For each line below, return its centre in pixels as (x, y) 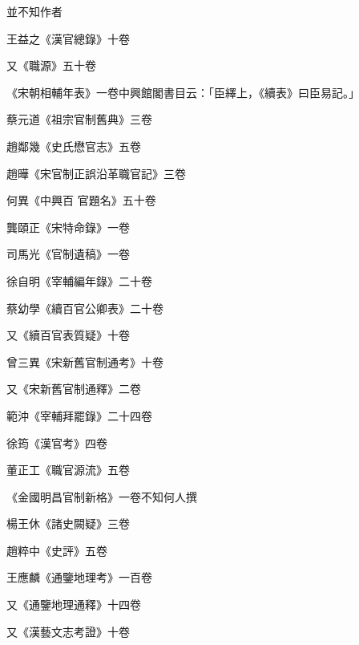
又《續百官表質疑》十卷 (68, 335)
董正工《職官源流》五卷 (68, 470)
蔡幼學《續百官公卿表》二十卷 (85, 308)
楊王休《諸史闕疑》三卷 (68, 523)
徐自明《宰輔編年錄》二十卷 (79, 280)
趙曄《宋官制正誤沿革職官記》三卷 (96, 173)
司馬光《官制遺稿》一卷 (68, 254)
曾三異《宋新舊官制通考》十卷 (85, 361)
